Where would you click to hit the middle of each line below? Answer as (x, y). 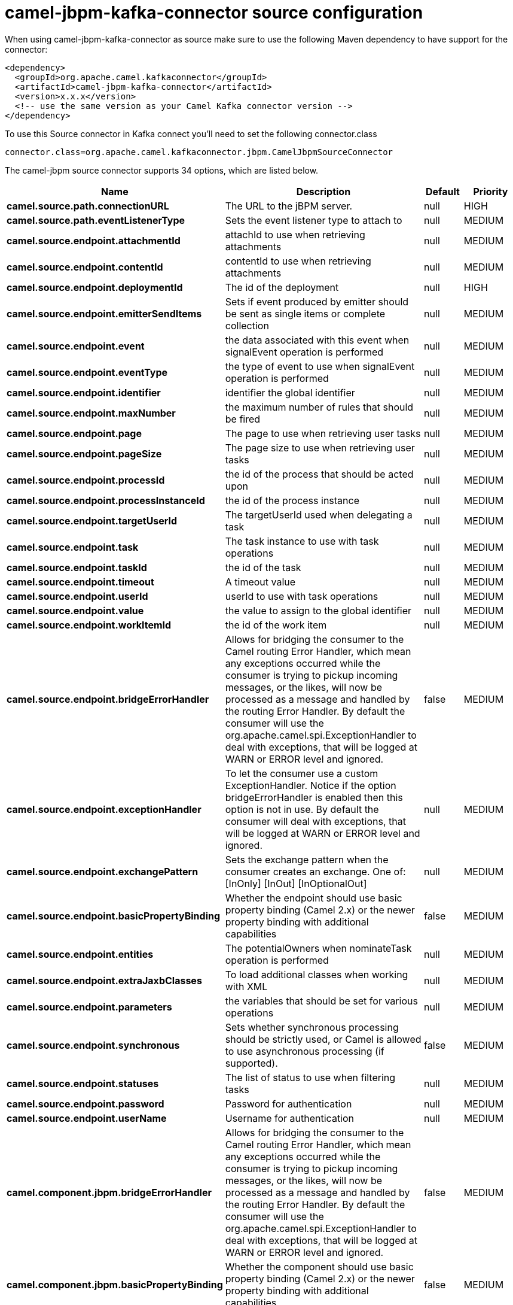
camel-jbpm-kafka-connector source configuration (214, 13)
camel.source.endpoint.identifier (84, 392)
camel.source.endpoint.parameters (89, 1007)
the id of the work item (276, 625)
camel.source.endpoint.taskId (77, 567)
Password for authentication (288, 1104)
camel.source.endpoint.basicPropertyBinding (114, 916)
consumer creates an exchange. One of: (315, 871)
